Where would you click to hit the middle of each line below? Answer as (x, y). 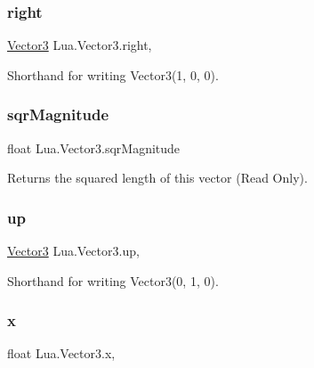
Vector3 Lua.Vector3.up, (73, 251)
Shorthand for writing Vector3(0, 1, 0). (113, 280)
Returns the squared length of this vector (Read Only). (157, 178)
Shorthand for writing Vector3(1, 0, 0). (113, 74)
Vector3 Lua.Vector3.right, (80, 45)
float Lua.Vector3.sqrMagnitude (94, 147)
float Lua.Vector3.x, (61, 353)
